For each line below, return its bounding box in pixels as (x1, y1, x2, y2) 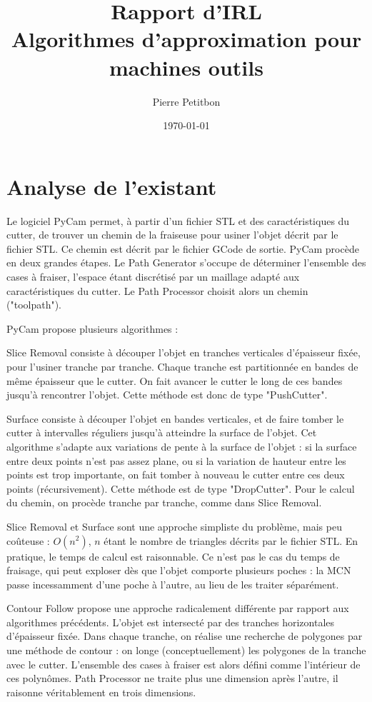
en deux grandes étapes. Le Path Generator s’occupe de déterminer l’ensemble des (6, 255, 366, 270)
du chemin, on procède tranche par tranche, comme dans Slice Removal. (6, 495, 322, 510)
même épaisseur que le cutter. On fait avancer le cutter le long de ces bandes (6, 373, 343, 388)
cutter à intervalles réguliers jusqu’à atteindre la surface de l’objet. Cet (6, 425, 317, 440)
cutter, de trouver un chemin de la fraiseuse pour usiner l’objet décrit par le (6, 227, 338, 242)
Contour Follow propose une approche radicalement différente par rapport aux (6, 601, 349, 616)
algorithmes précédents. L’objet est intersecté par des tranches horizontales (6, 614, 335, 629)
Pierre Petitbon (152, 94, 221, 109)
